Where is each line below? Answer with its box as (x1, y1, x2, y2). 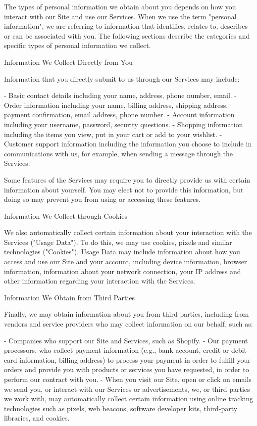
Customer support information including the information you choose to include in (4, 139, 252, 149)
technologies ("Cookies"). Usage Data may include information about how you (4, 246, 240, 257)
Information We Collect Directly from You (4, 56, 133, 67)
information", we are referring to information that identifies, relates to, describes (4, 21, 248, 31)
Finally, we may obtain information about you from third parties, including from (4, 309, 249, 319)
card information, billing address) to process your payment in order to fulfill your (4, 354, 251, 365)
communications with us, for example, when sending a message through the (4, 148, 233, 158)
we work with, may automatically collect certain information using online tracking (4, 393, 254, 404)
